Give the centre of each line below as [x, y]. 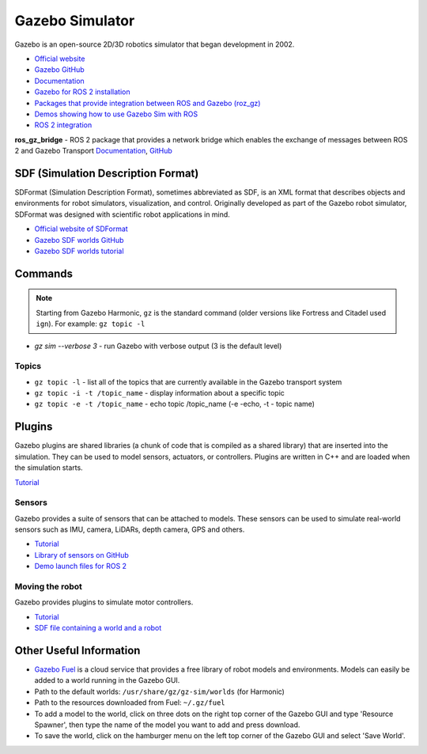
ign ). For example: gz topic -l [91, 324]
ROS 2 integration [63, 125]
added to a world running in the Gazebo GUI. [107, 680]
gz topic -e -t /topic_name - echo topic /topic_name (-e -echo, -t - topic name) [175, 404]
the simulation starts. [49, 468]
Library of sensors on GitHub [82, 555]
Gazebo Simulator [75, 21]
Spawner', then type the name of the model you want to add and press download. [167, 725]
